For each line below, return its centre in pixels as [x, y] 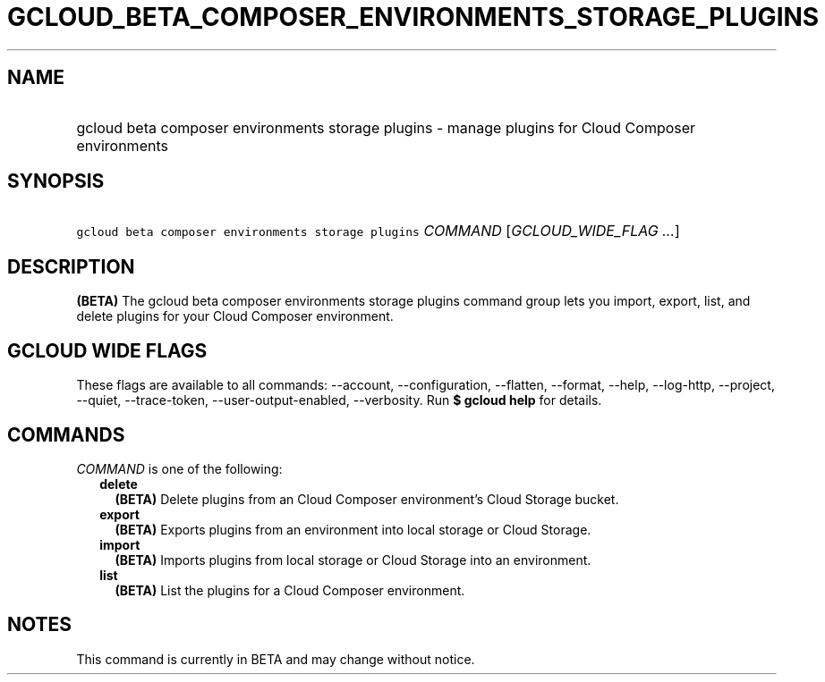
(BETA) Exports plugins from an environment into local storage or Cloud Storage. [353, 529]
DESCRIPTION [71, 266]
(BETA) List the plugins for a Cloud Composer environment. [290, 590]
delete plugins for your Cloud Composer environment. [235, 316]
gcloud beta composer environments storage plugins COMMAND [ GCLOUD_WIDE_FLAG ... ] [378, 231]
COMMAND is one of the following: [179, 468]
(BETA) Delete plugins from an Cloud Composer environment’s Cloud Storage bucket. [367, 499]
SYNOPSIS [56, 181]
